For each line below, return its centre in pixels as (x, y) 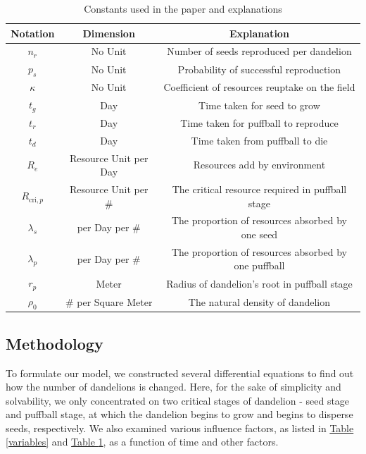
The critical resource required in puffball (259, 189)
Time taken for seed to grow (259, 105)
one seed (259, 234)
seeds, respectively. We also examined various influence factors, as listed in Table (180, 428)
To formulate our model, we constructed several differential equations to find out (180, 373)
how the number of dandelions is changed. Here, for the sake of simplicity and (173, 387)
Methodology (55, 343)
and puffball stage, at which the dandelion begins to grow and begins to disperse (179, 414)
